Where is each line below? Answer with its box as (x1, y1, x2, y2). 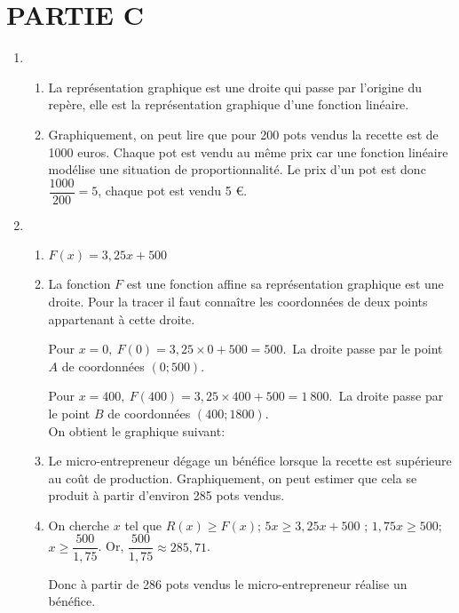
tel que (124, 515, 162, 534)
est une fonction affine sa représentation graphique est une (126, 275, 444, 293)
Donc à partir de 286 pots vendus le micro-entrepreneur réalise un (48, 574, 408, 593)
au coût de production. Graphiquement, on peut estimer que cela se (48, 468, 417, 487)
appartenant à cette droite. (48, 309, 195, 328)
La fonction (48, 275, 111, 293)
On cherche (48, 515, 110, 534)
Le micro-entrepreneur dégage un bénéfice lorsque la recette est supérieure (48, 451, 452, 470)
